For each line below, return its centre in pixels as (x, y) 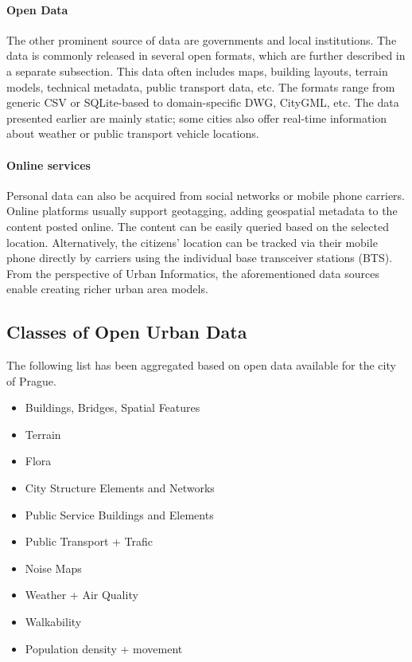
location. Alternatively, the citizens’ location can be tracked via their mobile (192, 242)
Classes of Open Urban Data (127, 332)
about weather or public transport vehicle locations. (133, 133)
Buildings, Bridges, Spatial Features (113, 407)
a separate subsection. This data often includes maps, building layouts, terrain (197, 71)
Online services (49, 165)
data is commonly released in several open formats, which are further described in (206, 55)
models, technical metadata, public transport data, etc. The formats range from (201, 86)
